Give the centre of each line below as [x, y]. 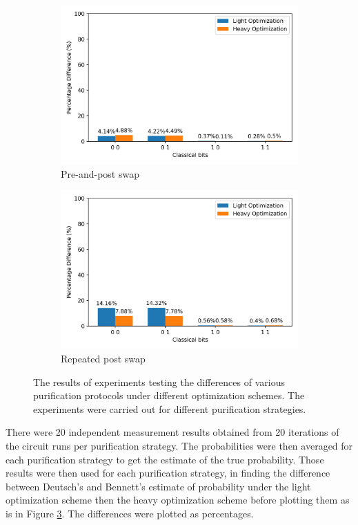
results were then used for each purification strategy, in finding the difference [168, 473]
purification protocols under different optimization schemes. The [169, 395]
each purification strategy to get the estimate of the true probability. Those [165, 459]
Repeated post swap [103, 358]
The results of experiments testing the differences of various [159, 381]
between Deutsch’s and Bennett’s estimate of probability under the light [158, 486]
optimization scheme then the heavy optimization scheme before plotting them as [178, 500]
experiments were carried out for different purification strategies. [170, 408]
